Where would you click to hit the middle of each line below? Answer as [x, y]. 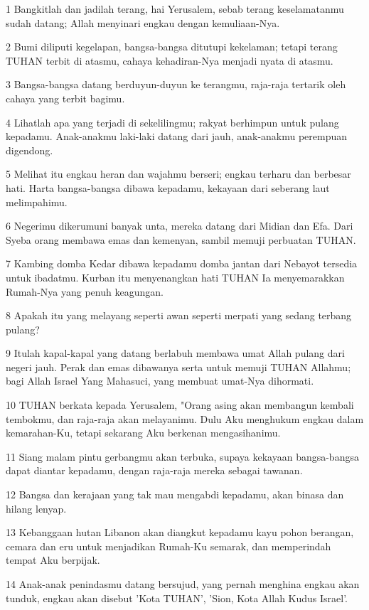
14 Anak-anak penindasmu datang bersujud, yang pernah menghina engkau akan [183, 584]
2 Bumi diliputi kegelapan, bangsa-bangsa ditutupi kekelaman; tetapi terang [172, 47]
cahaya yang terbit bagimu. [65, 98]
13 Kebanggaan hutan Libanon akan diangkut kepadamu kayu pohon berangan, [180, 532]
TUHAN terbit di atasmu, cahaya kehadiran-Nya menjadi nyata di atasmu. [170, 60]
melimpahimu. [37, 202]
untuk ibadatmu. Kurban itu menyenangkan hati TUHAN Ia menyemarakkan [175, 277]
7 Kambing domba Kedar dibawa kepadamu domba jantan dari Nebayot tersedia [182, 263]
